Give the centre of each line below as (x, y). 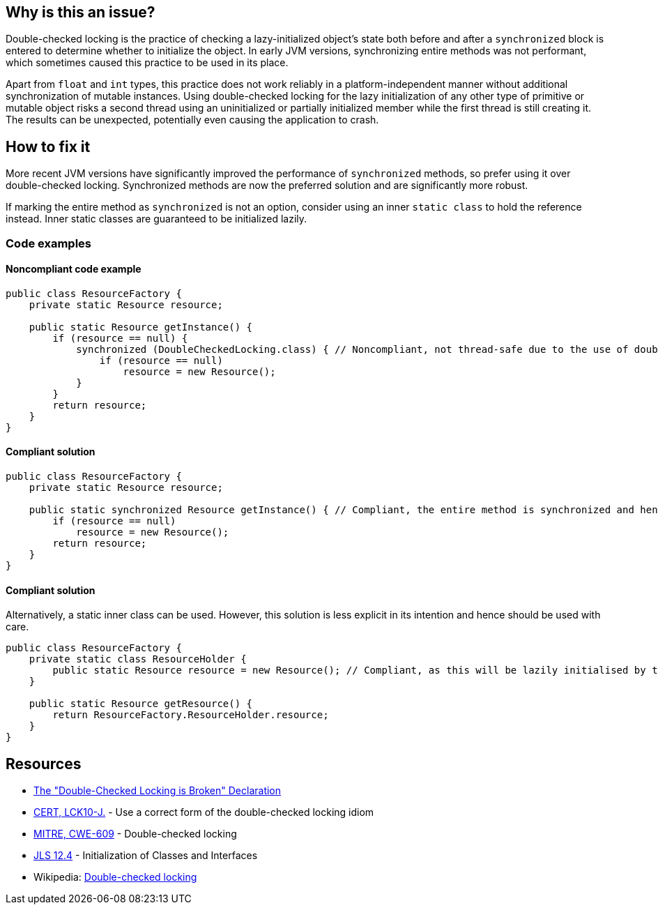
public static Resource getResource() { (141, 704)
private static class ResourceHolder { (138, 659)
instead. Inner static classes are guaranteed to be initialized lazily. (156, 219)
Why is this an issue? (81, 12)
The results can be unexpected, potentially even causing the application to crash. (192, 120)
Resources (44, 764)
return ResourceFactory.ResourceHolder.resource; (191, 715)
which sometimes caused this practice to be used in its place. (147, 63)
